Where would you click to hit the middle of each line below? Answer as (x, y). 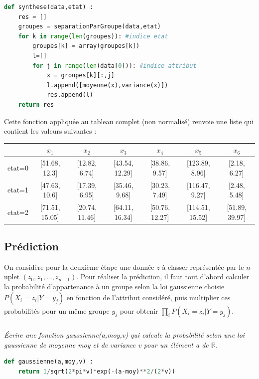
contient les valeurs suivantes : (50, 131)
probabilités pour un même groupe (57, 310)
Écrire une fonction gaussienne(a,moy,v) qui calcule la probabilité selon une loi (125, 334)
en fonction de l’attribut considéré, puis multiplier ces (148, 297)
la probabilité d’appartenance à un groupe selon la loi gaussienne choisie (114, 286)
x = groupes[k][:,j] (80, 76)
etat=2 (18, 212)
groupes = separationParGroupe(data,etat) (89, 27)
